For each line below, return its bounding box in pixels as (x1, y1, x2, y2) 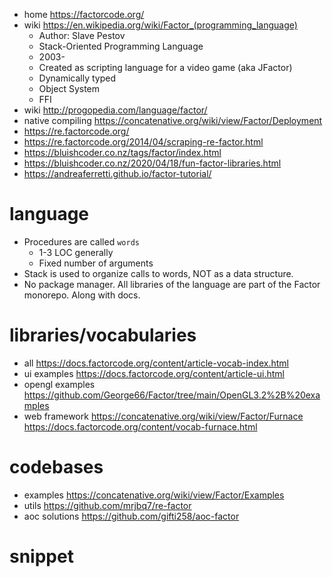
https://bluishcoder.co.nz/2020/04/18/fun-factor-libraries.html (23, 157, 282, 169)
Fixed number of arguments (38, 257, 154, 269)
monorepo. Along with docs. (23, 289, 141, 301)
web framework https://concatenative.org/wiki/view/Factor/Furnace (23, 410, 304, 422)
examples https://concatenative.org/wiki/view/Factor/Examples (23, 489, 285, 501)
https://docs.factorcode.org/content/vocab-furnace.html (23, 420, 258, 433)
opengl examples (23, 378, 96, 390)
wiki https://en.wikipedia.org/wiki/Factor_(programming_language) (23, 19, 298, 31)
